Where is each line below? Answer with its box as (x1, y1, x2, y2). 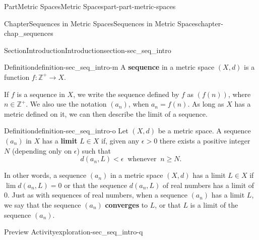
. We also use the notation (26, 99, 107, 109)
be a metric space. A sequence (158, 125, 251, 136)
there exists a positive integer (159, 135, 250, 146)
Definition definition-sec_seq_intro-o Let (4, 125, 128, 136)
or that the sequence (64, 179, 127, 190)
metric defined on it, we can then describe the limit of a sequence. (4, 108, 208, 119)
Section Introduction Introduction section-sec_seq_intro (4, 44, 171, 55)
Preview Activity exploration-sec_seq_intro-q (4, 226, 143, 237)
